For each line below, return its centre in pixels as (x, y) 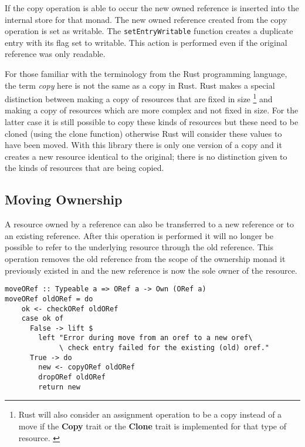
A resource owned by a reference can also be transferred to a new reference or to (149, 224)
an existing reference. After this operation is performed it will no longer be (139, 235)
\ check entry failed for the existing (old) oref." (165, 348)
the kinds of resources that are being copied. (84, 168)
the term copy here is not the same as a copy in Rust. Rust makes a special (140, 85)
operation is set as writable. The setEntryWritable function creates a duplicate (149, 31)
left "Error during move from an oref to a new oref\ (145, 338)
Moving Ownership (64, 199)
